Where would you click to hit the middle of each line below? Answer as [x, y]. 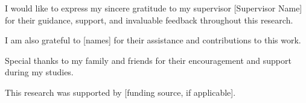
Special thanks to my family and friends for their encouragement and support [148, 60]
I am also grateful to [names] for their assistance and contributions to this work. [153, 40]
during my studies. [39, 72]
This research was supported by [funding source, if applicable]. [120, 92]
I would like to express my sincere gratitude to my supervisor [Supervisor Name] [154, 8]
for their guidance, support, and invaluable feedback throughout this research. [149, 20]
